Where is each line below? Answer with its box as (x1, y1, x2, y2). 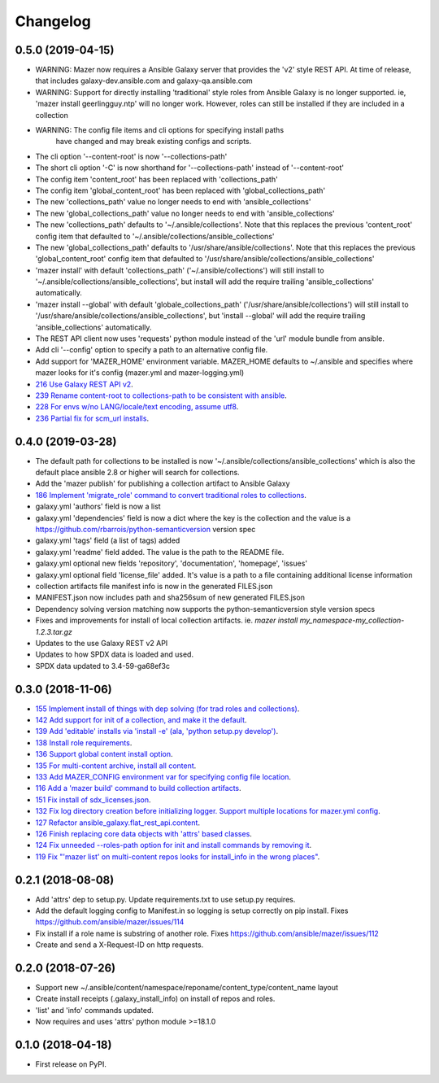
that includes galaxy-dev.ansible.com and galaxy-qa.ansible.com (35, 76, 254, 85)
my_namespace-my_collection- (299, 615, 405, 626)
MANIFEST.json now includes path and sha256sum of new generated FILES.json (35, 592, 305, 602)
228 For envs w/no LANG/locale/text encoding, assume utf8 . (35, 402, 239, 412)
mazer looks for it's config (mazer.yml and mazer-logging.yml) (35, 368, 245, 378)
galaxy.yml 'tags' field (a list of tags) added (35, 535, 180, 545)
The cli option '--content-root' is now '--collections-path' (35, 151, 228, 161)
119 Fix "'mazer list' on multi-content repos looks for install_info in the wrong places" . (35, 851, 320, 862)
